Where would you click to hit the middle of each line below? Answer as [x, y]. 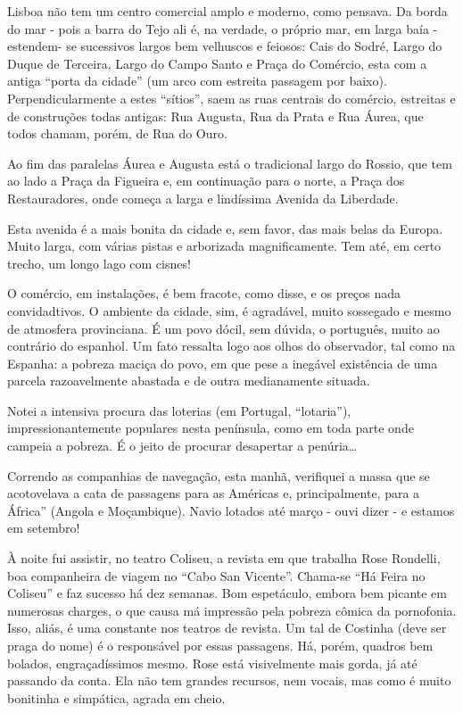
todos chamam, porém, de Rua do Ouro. [117, 133]
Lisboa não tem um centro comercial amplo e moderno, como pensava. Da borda [227, 11]
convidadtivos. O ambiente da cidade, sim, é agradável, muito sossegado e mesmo [229, 310]
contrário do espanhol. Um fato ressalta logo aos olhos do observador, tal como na [231, 346]
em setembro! [44, 528]
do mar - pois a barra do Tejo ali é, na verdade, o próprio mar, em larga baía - [223, 28]
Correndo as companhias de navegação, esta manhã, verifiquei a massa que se [219, 475]
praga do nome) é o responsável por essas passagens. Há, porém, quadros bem [220, 645]
